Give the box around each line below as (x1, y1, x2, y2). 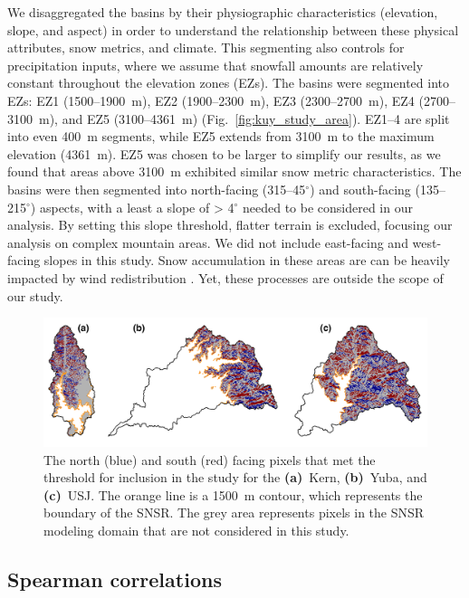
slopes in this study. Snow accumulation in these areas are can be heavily (43, 251, 450, 270)
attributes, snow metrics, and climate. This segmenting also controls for (7, 38, 405, 57)
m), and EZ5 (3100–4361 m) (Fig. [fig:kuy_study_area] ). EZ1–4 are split (38, 109, 450, 128)
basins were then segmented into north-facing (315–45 (7, 179, 306, 198)
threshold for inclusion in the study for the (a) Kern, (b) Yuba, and (43, 468, 427, 487)
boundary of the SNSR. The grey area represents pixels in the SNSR (43, 503, 425, 522)
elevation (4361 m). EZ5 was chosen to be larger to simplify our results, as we (7, 144, 441, 163)
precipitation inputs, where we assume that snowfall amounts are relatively (7, 55, 424, 74)
